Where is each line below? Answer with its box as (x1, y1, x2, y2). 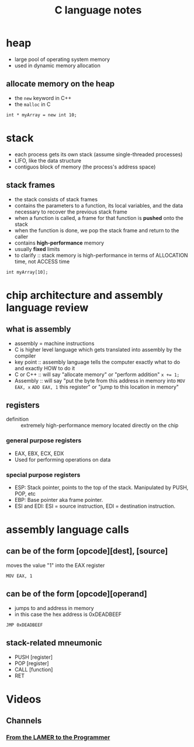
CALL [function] (14, 666, 53, 673)
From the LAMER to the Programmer (6, 734, 110, 742)
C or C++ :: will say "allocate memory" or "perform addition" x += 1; (14, 371, 180, 378)
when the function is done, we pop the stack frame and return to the (14, 226, 179, 234)
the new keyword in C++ (14, 94, 72, 101)
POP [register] (14, 659, 49, 667)
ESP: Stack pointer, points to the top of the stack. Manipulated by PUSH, (14, 484, 189, 491)
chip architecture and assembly (6, 288, 164, 302)
